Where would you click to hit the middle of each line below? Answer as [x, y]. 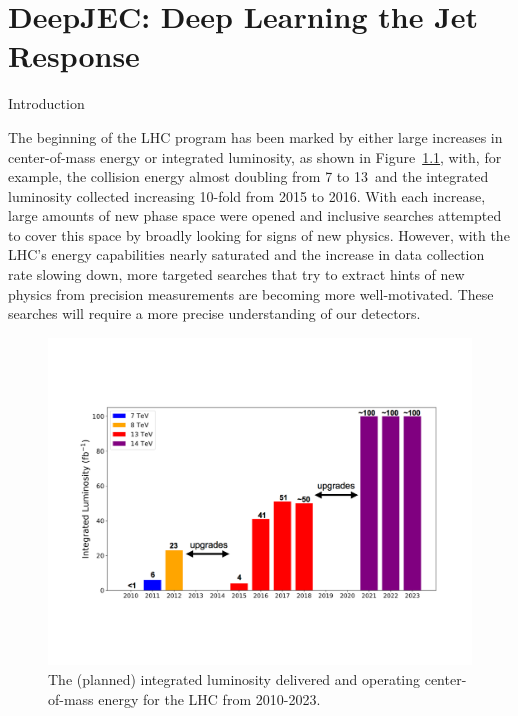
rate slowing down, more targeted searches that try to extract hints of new [236, 274]
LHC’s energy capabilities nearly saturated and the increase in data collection [246, 254]
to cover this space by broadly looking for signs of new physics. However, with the [259, 234]
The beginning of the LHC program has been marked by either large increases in [255, 136]
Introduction [46, 103]
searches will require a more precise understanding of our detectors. [214, 313]
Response [74, 55]
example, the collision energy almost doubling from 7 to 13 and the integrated [248, 176]
